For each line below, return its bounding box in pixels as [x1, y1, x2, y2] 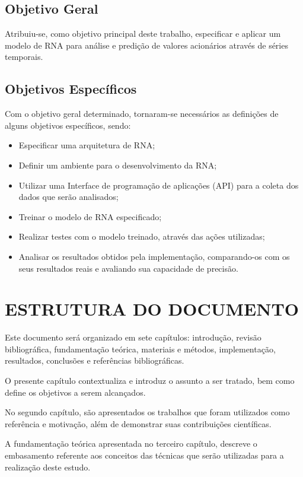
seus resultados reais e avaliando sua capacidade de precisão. [18, 262, 238, 274]
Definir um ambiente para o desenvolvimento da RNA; [18, 158, 217, 171]
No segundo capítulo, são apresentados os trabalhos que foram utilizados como [5, 406, 290, 418]
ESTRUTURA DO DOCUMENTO [5, 297, 299, 321]
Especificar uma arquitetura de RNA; [18, 139, 155, 151]
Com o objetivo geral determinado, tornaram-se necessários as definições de [5, 107, 279, 120]
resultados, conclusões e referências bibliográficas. [5, 354, 184, 367]
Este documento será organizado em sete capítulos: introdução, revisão [5, 331, 261, 344]
